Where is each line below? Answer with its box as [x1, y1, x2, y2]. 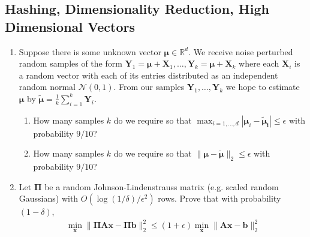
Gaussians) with [19, 192, 79, 205]
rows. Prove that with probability [158, 192, 281, 205]
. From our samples [113, 80, 185, 93]
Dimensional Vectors [5, 17, 136, 35]
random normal [19, 80, 76, 93]
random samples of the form [19, 57, 122, 70]
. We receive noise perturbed [188, 45, 293, 58]
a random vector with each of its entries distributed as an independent [19, 68, 278, 81]
